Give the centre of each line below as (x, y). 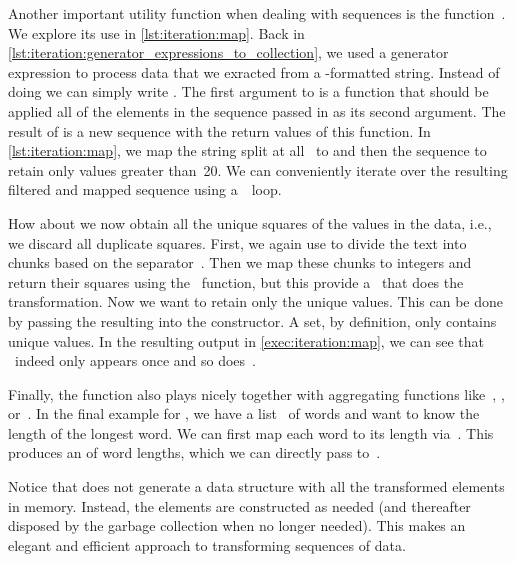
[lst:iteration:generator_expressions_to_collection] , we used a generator (228, 52)
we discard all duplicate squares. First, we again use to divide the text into (237, 242)
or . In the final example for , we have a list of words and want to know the (244, 413)
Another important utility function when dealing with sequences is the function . (257, 13)
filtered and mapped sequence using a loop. (145, 189)
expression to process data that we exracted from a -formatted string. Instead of (254, 71)
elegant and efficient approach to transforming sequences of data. (207, 544)
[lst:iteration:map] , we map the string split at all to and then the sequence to (247, 150)
